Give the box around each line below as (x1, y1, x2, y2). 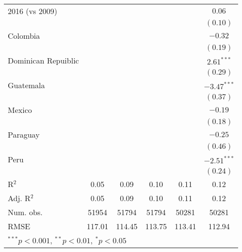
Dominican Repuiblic (8, 55, 79, 66)
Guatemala (8, 79, 45, 91)
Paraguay (8, 129, 40, 140)
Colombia (8, 30, 40, 41)
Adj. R (8, 192, 31, 204)
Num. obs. (8, 206, 43, 218)
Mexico (8, 104, 32, 115)
